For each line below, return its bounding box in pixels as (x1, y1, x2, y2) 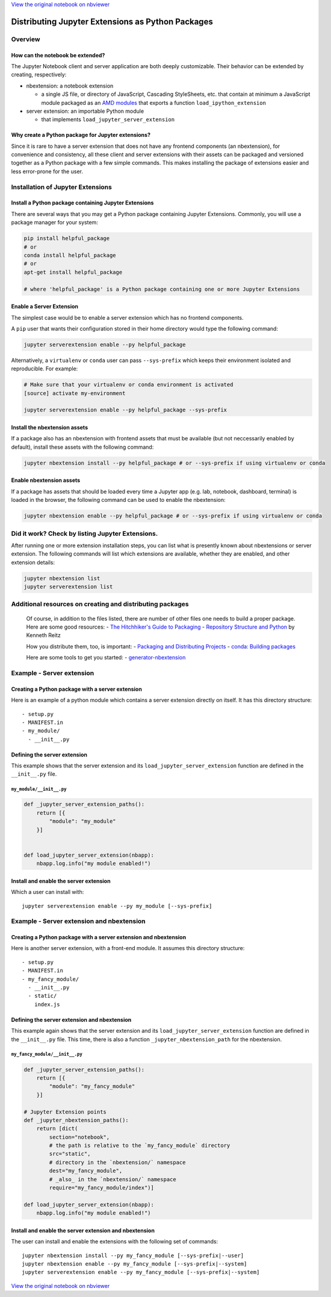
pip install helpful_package (23, 235, 110, 242)
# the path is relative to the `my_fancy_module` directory (49, 1142, 230, 1149)
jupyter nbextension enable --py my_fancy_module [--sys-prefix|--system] (22, 1260, 247, 1267)
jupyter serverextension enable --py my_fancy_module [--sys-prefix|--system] (22, 1269, 260, 1276)
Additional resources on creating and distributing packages (11, 600, 189, 609)
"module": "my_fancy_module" (49, 1083, 135, 1090)
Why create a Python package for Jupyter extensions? (11, 132, 150, 139)
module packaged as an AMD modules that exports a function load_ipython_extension (41, 99, 266, 106)
